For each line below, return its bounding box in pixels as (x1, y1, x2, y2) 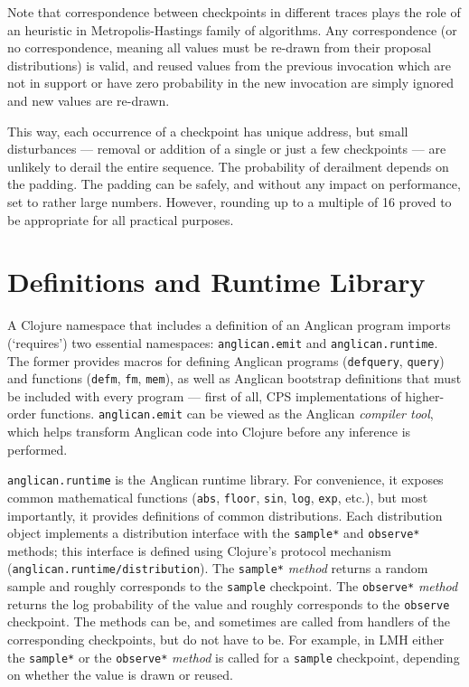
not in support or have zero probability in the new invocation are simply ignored (7, 73, 454, 92)
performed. (7, 439, 68, 458)
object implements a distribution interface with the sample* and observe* (7, 523, 420, 542)
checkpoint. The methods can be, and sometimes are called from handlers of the (7, 612, 450, 631)
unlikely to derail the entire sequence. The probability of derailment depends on (7, 156, 449, 175)
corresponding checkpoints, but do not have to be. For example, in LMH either (7, 629, 445, 648)
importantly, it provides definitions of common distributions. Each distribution (7, 505, 443, 524)
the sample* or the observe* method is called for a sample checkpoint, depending (7, 647, 460, 666)
